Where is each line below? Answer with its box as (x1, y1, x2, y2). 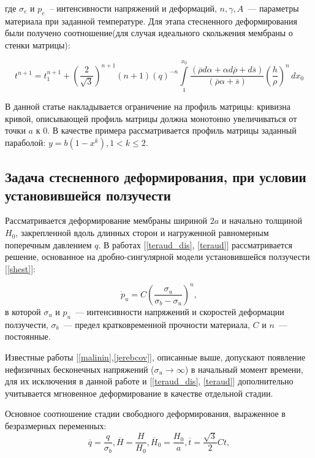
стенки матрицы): (5, 38, 70, 51)
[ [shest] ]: (5, 262, 36, 275)
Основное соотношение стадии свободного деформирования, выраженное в (5, 407, 286, 420)
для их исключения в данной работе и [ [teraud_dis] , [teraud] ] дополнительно (5, 375, 294, 387)
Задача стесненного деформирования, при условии (5, 167, 306, 186)
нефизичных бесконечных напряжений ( (5, 362, 154, 375)
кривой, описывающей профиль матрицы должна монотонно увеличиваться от (5, 112, 297, 124)
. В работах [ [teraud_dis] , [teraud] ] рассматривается (98, 238, 292, 251)
